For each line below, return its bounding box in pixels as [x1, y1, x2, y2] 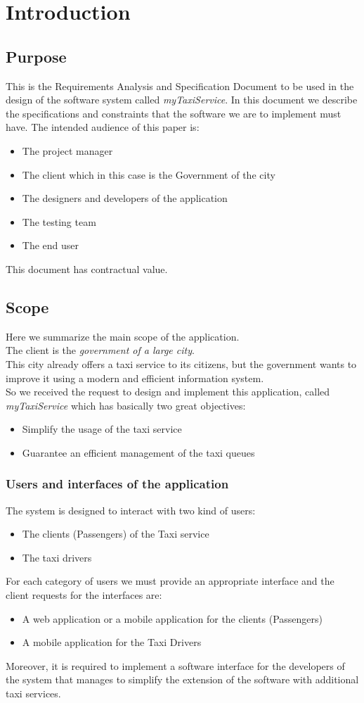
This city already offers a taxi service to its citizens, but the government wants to [6, 356, 357, 371]
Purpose [6, 45, 67, 67]
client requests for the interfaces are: [6, 588, 162, 602]
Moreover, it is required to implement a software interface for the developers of [6, 658, 345, 673]
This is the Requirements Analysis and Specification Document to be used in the [6, 78, 354, 93]
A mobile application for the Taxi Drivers [22, 635, 202, 650]
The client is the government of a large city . [6, 343, 195, 357]
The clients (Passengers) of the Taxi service [22, 526, 209, 541]
